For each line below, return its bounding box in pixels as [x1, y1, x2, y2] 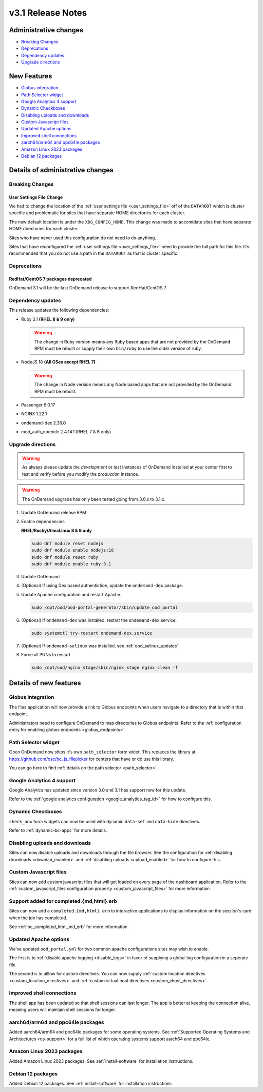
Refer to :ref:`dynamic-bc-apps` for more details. [9, 827, 107, 833]
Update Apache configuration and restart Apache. [21, 591, 122, 597]
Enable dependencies [21, 519, 65, 525]
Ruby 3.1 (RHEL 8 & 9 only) [21, 316, 75, 322]
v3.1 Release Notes [9, 7, 87, 18]
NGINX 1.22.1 [21, 411, 47, 417]
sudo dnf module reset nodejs [31, 541, 104, 546]
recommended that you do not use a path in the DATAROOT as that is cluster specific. [9, 250, 179, 256]
